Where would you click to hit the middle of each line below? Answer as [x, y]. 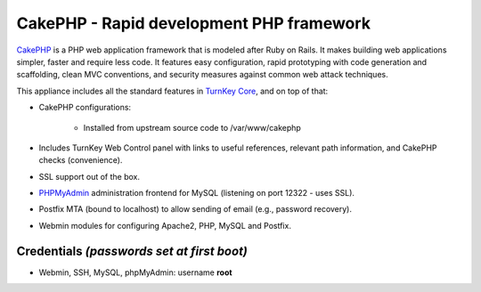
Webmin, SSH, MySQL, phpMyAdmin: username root [135, 272]
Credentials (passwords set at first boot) [132, 251]
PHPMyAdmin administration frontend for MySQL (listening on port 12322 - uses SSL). [197, 193]
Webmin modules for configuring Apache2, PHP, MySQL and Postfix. [165, 225]
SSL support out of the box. [90, 176]
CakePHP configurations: [85, 108]
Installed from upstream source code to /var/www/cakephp [192, 127]
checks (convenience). [81, 160]
